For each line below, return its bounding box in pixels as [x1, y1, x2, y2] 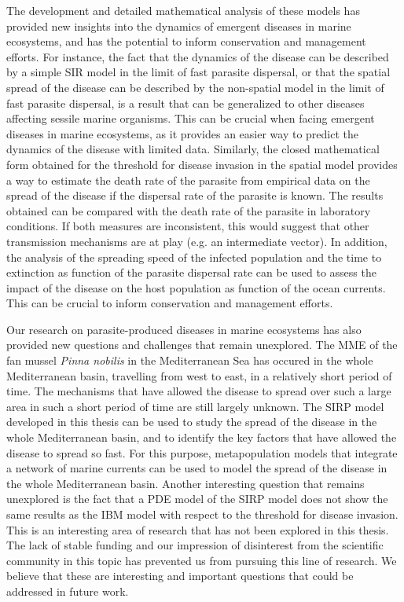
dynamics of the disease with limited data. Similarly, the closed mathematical [6, 141, 380, 157]
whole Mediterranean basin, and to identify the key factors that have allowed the [6, 429, 397, 446]
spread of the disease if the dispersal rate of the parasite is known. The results [6, 187, 384, 204]
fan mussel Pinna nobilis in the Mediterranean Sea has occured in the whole [6, 352, 373, 369]
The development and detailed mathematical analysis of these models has [6, 2, 360, 18]
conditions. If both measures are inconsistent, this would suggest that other [6, 218, 369, 234]
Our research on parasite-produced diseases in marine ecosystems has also [6, 321, 362, 337]
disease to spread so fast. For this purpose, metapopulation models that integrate [6, 444, 398, 461]
